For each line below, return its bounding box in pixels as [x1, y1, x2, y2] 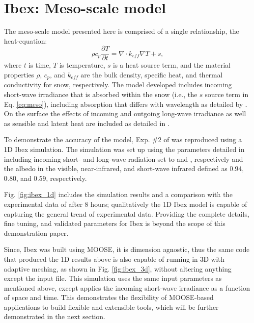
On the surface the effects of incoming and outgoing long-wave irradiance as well [4, 108, 246, 119]
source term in [205, 89, 249, 99]
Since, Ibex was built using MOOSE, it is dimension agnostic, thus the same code [4, 244, 250, 254]
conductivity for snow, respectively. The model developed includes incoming [4, 79, 232, 90]
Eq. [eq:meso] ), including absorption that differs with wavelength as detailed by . [4, 99, 247, 109]
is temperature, [59, 60, 106, 70]
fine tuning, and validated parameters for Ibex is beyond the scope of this [4, 218, 226, 228]
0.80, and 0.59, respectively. [4, 173, 87, 183]
